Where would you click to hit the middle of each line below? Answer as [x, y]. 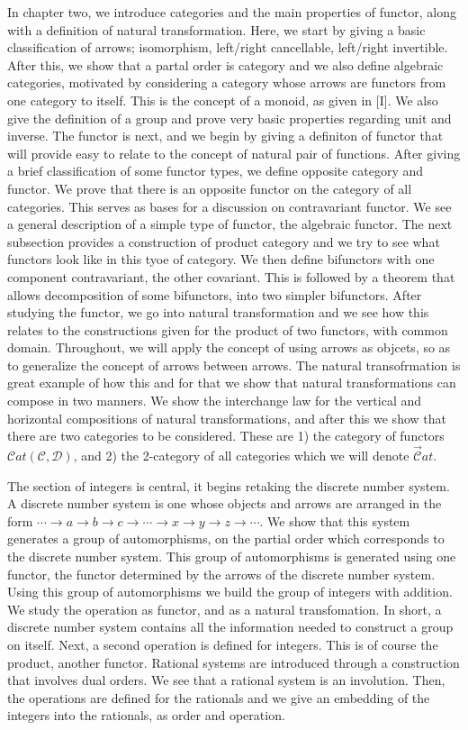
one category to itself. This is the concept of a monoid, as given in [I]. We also [223, 100]
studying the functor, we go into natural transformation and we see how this [218, 312]
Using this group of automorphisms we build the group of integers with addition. [230, 592]
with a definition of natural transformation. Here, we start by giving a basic [216, 29]
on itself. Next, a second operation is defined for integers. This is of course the [223, 644]
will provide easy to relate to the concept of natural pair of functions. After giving [234, 153]
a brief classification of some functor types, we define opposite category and [216, 171]
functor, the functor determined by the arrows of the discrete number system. [221, 574]
